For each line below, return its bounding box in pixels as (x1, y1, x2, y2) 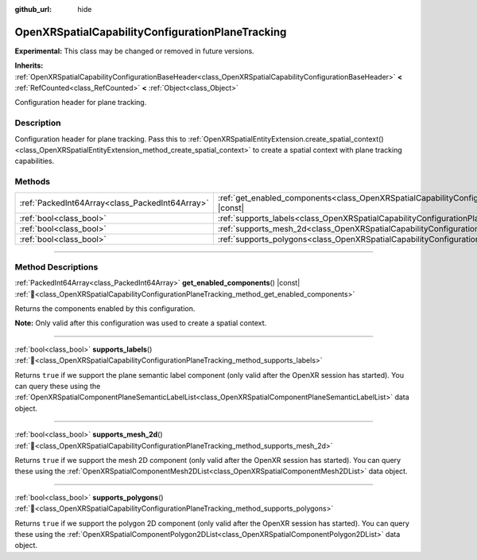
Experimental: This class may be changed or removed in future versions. (14, 46, 254, 56)
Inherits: (14, 60, 44, 71)
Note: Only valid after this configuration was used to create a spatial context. (14, 318, 267, 328)
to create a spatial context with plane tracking (252, 146, 402, 154)
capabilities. (14, 156, 55, 166)
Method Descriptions (14, 261, 99, 272)
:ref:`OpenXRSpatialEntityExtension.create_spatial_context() (188, 134, 385, 143)
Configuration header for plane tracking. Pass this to (14, 134, 187, 143)
